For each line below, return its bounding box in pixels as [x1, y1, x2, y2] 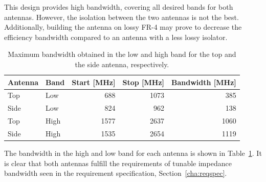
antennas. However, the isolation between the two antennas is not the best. [4, 11, 239, 22]
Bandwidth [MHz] [171, 76, 236, 87]
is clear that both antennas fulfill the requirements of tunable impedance [4, 157, 232, 168]
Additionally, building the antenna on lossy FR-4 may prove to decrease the [4, 22, 242, 32]
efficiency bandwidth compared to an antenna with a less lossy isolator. [4, 31, 228, 42]
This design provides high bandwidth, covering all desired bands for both [4, 2, 233, 12]
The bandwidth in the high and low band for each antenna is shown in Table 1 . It [4, 148, 262, 158]
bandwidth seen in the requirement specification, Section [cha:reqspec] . [4, 168, 227, 178]
